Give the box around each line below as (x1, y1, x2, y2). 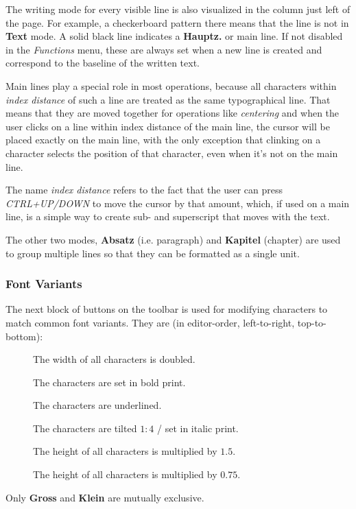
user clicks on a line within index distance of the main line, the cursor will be (5, 119, 330, 133)
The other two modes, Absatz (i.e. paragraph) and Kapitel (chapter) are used (5, 232, 341, 246)
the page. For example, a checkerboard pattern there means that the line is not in (5, 15, 349, 29)
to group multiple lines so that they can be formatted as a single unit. (5, 246, 300, 260)
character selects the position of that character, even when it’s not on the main (5, 145, 338, 160)
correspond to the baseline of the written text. (5, 56, 200, 70)
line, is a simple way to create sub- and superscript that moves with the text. (5, 209, 330, 224)
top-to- (297, 315, 327, 329)
